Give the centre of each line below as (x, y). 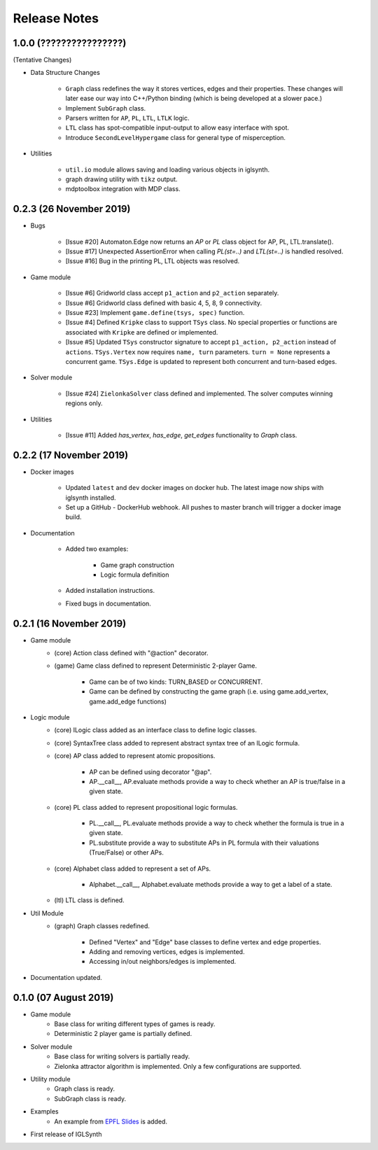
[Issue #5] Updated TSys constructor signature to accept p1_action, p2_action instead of (201, 342)
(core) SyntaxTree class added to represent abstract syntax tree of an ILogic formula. (177, 743)
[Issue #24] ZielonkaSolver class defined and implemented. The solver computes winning (199, 393)
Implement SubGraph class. (106, 108)
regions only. (84, 403)
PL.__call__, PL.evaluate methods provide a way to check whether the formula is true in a (217, 823)
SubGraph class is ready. (90, 1098)
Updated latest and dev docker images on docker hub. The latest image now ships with (195, 488)
